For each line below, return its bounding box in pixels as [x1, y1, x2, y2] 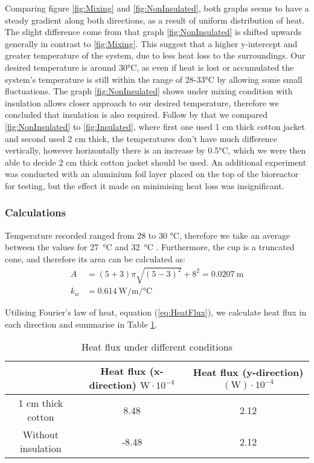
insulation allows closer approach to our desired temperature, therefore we [5, 96, 279, 109]
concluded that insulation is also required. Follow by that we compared [5, 108, 268, 121]
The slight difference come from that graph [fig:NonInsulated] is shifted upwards [5, 25, 302, 38]
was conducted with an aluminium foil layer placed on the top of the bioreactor [5, 167, 299, 180]
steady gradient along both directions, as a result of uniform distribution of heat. [5, 13, 305, 26]
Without [22, 427, 59, 442]
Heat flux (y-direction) [193, 365, 304, 380]
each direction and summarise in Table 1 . [5, 317, 158, 330]
